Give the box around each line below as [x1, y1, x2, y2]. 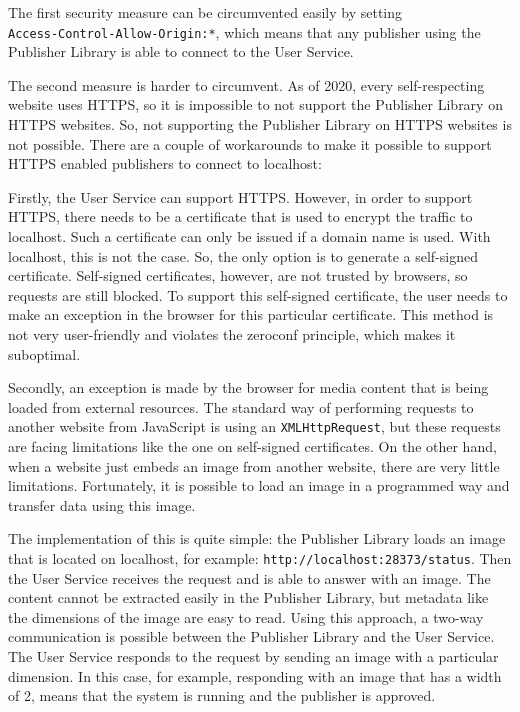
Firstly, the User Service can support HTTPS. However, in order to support [8, 186, 473, 207]
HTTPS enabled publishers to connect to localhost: [8, 153, 322, 174]
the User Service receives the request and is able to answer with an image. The [8, 567, 491, 588]
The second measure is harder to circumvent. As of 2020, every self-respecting [8, 74, 485, 95]
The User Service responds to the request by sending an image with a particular [8, 646, 499, 666]
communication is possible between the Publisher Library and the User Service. [8, 626, 495, 647]
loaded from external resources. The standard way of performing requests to [8, 396, 474, 417]
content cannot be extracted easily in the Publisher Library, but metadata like [8, 587, 489, 608]
